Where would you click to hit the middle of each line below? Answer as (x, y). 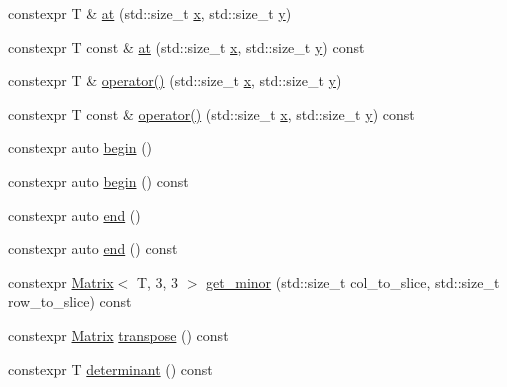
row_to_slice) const (70, 301)
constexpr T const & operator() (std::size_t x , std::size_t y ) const (211, 113)
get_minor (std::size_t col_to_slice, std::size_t (353, 281)
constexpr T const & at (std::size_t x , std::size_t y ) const (186, 46)
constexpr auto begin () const (98, 180)
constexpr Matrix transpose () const (118, 334)
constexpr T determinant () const (110, 368)
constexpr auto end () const (93, 248)
